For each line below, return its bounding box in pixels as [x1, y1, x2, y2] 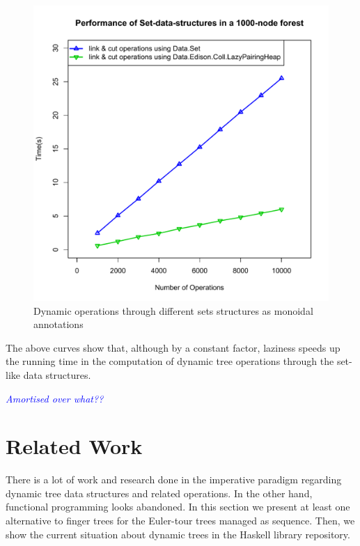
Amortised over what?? [6, 391, 104, 405]
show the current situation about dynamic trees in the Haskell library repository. [6, 526, 350, 541]
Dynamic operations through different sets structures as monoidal [33, 303, 313, 318]
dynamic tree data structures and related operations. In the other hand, [6, 485, 313, 500]
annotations [33, 317, 84, 331]
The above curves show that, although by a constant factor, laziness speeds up [6, 340, 341, 354]
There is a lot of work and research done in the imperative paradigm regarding [6, 472, 342, 487]
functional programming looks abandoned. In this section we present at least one [6, 499, 350, 514]
